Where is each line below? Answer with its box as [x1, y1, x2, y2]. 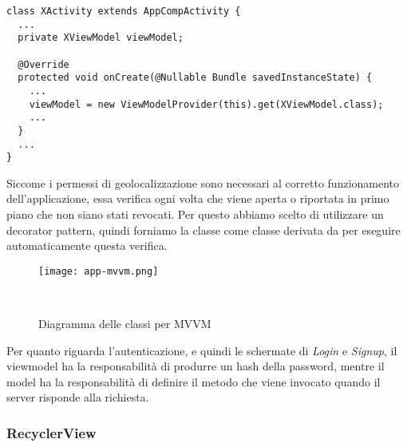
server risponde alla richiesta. [6, 389, 149, 405]
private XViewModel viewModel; [18, 32, 184, 44]
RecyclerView [6, 422, 97, 442]
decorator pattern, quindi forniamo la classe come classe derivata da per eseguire [6, 221, 401, 238]
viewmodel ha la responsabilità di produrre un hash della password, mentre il [6, 358, 385, 374]
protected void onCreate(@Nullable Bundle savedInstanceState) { [18, 72, 373, 84]
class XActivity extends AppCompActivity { [6, 6, 241, 17]
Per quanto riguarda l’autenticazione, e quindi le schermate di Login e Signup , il [6, 342, 397, 358]
